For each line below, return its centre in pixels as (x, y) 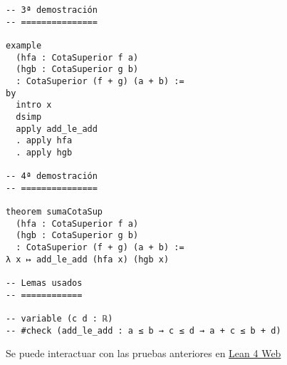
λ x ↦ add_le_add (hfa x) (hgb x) (88, 259)
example (24, 45)
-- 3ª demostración (52, 10)
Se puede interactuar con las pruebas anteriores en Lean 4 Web (143, 353)
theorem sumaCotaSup (54, 212)
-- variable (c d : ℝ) (59, 319)
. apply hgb (44, 152)
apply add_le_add (57, 129)
